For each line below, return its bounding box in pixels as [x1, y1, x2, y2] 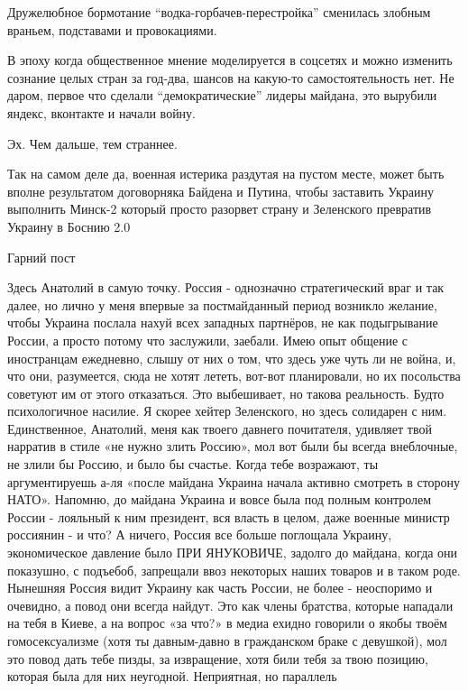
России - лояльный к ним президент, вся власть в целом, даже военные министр [7, 507, 450, 526]
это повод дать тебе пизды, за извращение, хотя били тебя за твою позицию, [7, 649, 428, 668]
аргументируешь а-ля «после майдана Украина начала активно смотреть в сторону [7, 472, 461, 491]
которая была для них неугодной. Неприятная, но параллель [7, 667, 337, 686]
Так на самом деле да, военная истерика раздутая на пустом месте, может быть [7, 164, 445, 183]
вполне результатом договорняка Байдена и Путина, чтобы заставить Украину [7, 181, 435, 200]
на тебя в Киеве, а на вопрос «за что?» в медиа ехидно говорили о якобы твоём [7, 613, 447, 632]
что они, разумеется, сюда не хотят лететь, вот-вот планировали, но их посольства [7, 366, 461, 385]
